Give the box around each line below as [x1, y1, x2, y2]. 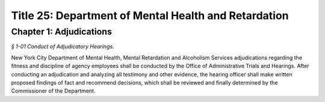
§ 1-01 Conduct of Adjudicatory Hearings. [11, 43, 114, 50]
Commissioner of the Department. [11, 87, 96, 95]
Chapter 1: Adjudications [11, 26, 113, 37]
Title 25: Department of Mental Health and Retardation [11, 9, 289, 22]
